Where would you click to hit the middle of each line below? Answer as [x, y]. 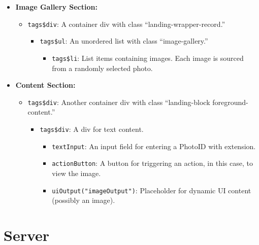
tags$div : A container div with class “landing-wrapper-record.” [126, 24]
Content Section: [45, 85]
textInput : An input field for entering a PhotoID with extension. [154, 146]
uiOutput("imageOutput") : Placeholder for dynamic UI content [152, 190]
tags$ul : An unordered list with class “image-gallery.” [124, 41]
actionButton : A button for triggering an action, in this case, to [152, 163]
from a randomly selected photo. [102, 68]
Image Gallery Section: [56, 7]
